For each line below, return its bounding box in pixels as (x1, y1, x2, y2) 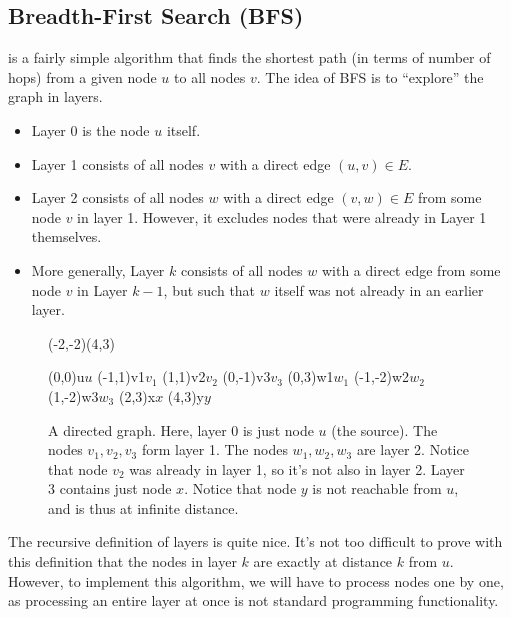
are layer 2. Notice (356, 439, 469, 460)
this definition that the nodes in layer (8, 551, 237, 572)
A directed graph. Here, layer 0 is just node (48, 419, 314, 440)
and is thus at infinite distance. (48, 497, 239, 518)
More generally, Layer (31, 259, 165, 280)
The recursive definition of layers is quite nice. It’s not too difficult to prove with (8, 531, 503, 552)
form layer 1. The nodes (141, 439, 288, 460)
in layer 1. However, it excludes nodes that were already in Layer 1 (77, 206, 487, 227)
